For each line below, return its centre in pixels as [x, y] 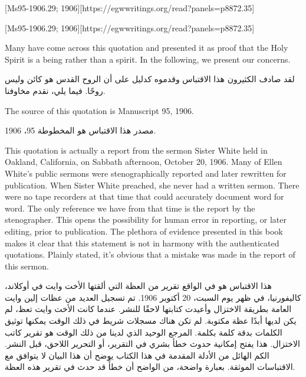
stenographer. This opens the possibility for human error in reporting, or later [146, 220]
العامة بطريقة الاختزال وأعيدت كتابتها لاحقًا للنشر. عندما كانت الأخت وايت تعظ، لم [148, 309]
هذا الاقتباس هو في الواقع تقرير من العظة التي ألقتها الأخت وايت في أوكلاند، [138, 286]
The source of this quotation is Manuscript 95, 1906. [99, 110]
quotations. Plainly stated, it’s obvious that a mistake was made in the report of [150, 254]
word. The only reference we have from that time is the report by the [130, 208]
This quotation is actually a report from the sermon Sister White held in [136, 150]
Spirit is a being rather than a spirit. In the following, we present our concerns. [148, 59]
